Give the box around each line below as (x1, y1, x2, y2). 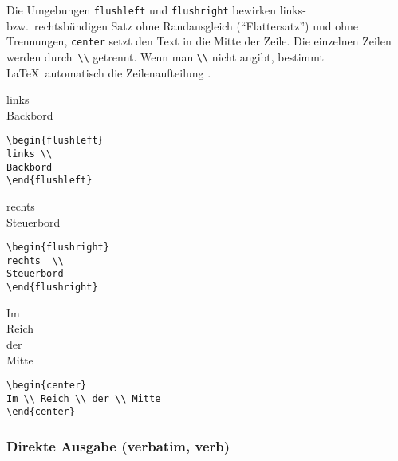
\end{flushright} (6, 282, 98, 294)
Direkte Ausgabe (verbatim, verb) (6, 436, 231, 456)
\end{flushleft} (6, 175, 93, 187)
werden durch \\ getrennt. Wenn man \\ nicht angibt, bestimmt (6, 48, 324, 65)
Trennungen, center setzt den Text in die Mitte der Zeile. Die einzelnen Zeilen (6, 33, 392, 49)
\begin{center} (6, 380, 87, 392)
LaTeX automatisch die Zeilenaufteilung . (6, 64, 211, 81)
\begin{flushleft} (6, 135, 104, 147)
